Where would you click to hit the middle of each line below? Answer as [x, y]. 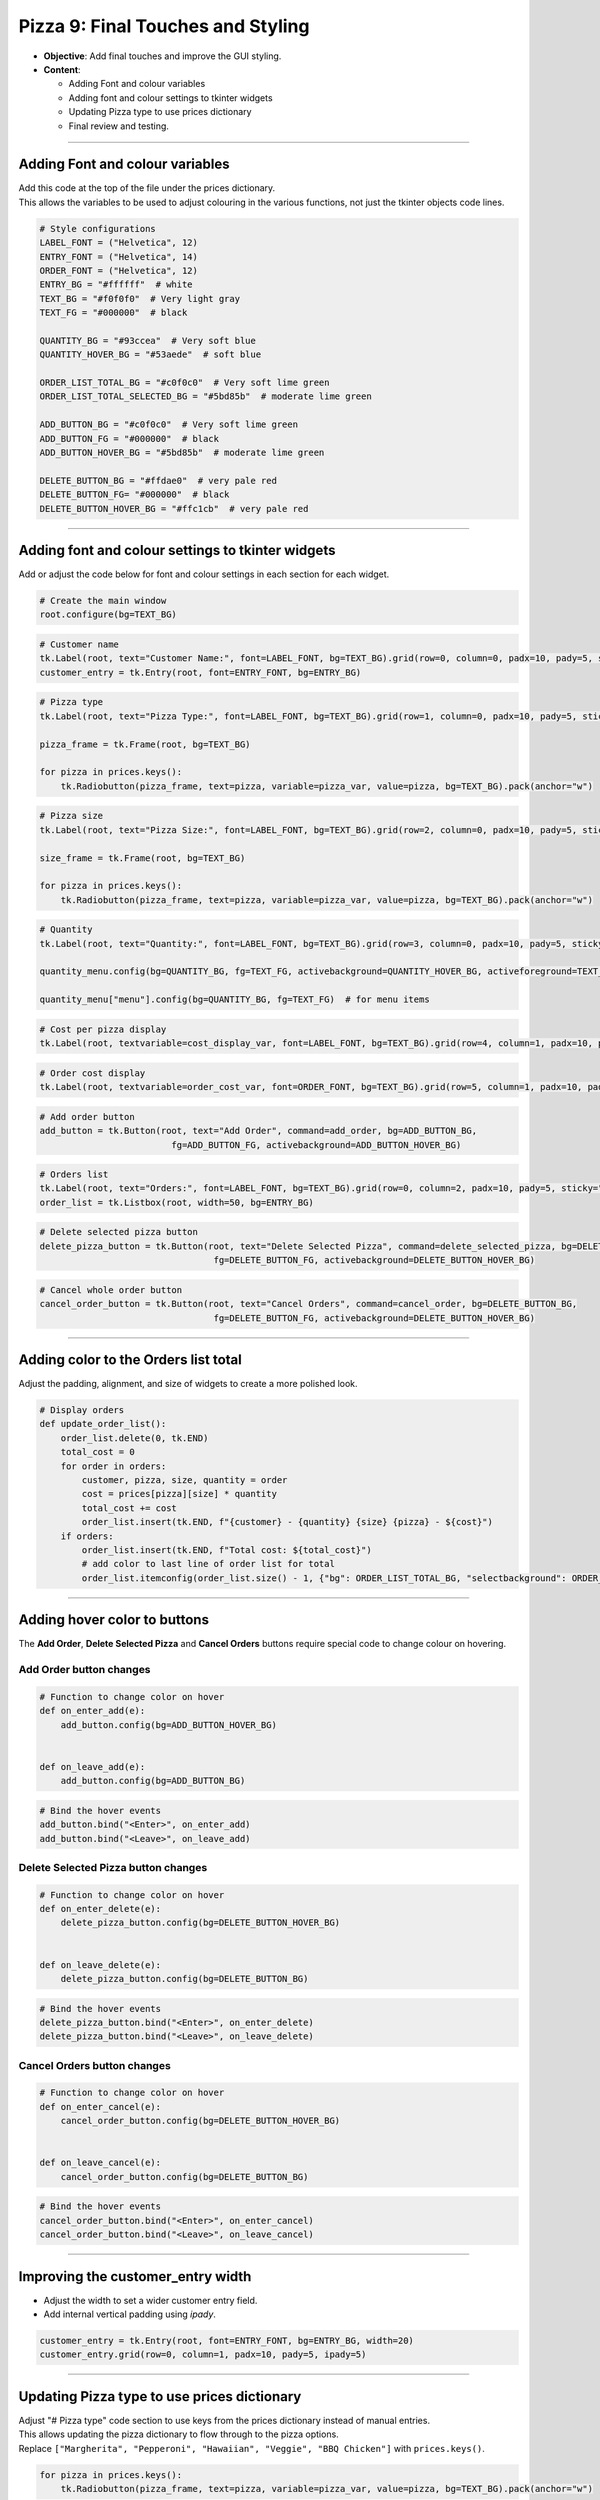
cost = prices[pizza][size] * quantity [179, 1494]
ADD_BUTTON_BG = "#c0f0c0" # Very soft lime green [169, 424]
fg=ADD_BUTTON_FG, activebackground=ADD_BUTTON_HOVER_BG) [316, 1144]
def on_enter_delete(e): [100, 1909]
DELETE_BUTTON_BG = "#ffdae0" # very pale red [158, 480]
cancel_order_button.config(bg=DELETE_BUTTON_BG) [184, 2176]
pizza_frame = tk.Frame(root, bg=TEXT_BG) [145, 744]
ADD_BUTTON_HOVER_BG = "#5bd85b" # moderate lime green [182, 453]
